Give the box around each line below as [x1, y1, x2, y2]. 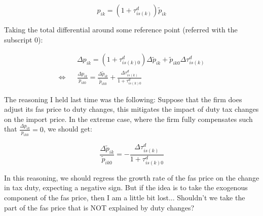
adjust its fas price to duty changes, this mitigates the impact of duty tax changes [4, 104, 259, 114]
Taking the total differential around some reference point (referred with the [4, 24, 238, 34]
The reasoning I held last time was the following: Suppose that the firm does [4, 94, 242, 104]
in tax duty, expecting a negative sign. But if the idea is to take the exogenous [4, 182, 248, 193]
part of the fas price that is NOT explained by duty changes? [4, 202, 195, 212]
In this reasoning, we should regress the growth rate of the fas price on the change [4, 172, 259, 183]
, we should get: [43, 123, 92, 134]
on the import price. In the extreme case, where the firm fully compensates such [4, 113, 253, 124]
